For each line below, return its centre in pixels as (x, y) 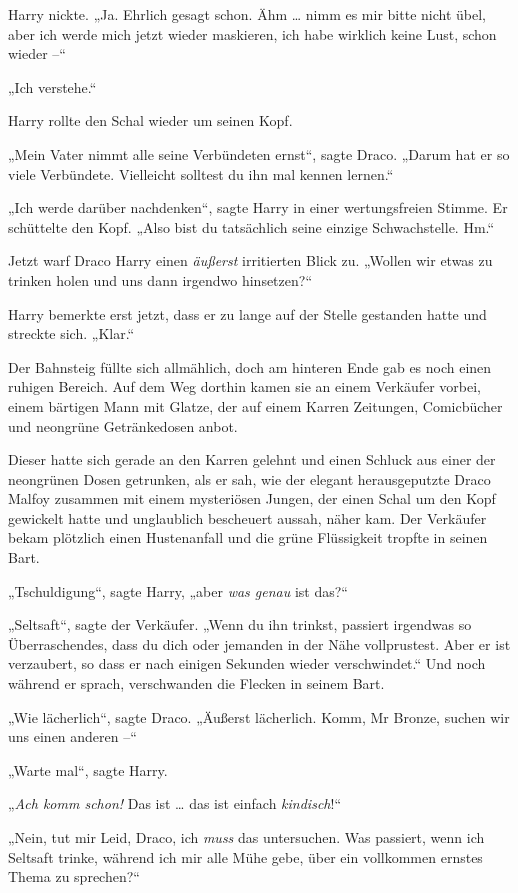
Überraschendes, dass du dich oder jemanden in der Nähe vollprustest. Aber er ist (259, 643)
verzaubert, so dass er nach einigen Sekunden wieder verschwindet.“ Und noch (247, 663)
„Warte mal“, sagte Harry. (88, 769)
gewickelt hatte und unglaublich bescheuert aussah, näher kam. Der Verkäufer (247, 517)
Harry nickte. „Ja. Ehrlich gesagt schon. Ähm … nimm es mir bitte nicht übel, (247, 14)
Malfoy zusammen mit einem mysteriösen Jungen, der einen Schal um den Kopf (252, 498)
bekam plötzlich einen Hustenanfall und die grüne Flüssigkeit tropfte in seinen (248, 537)
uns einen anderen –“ (72, 736)
